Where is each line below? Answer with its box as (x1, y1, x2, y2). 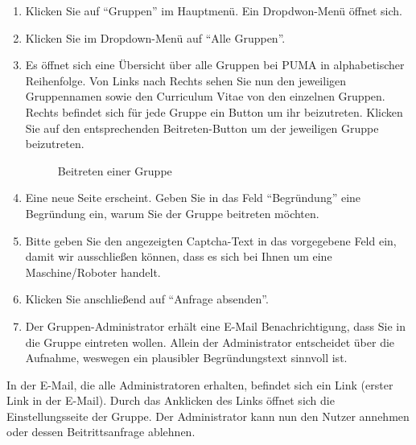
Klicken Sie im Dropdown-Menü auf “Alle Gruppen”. (25, 29, 286, 46)
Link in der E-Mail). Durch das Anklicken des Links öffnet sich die (6, 392, 335, 409)
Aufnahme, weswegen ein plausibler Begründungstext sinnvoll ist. (25, 349, 348, 366)
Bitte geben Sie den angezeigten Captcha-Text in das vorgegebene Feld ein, (25, 232, 397, 249)
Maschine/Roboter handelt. (25, 263, 161, 280)
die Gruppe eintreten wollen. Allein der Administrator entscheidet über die (25, 333, 395, 350)
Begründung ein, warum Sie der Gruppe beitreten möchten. (25, 204, 319, 221)
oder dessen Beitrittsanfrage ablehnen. (6, 423, 196, 440)
